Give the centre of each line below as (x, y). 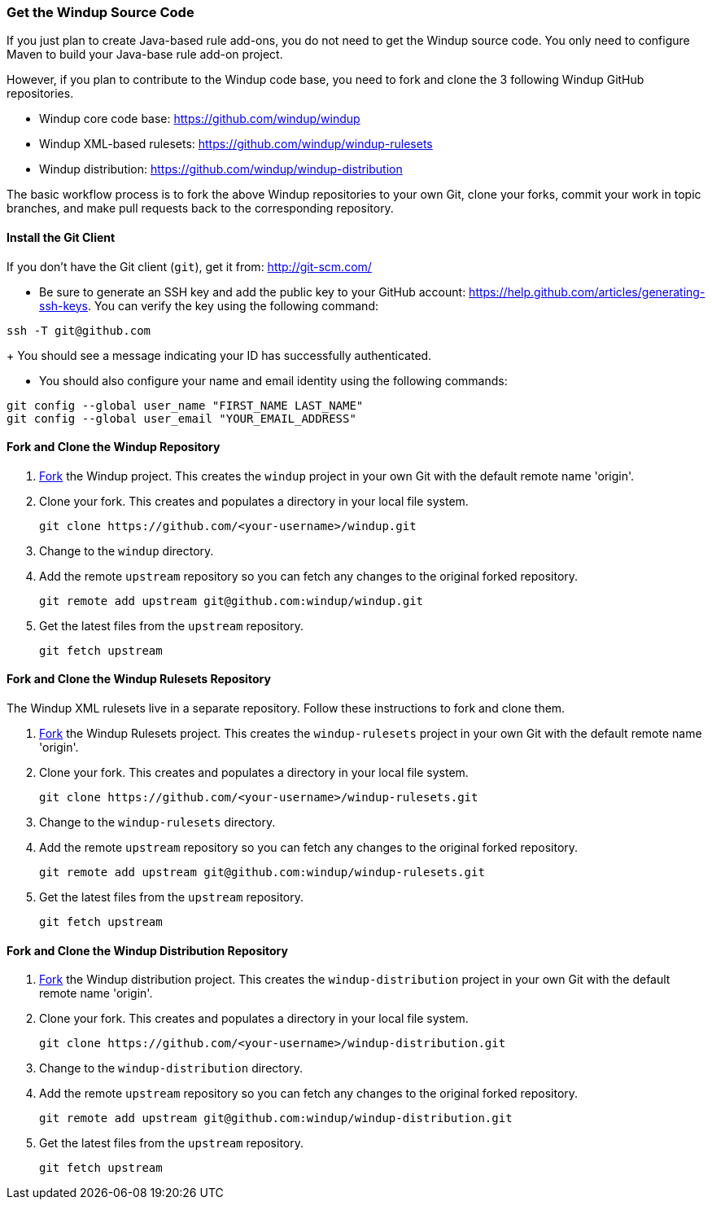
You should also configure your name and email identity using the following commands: (273, 380)
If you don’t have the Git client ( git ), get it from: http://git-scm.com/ (189, 266)
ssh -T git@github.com (79, 330)
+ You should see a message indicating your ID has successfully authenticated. (219, 355)
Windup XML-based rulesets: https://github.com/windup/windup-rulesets (236, 144)
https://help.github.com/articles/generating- (587, 292)
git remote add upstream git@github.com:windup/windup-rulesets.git (262, 873)
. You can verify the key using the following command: (233, 305)
